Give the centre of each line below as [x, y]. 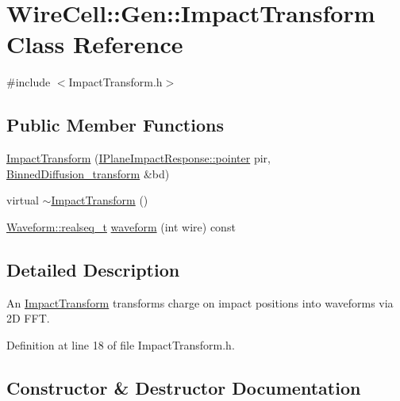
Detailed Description [93, 269]
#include [29, 82]
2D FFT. [28, 318]
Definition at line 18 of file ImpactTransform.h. [121, 344]
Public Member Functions [115, 125]
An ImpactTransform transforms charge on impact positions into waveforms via [200, 302]
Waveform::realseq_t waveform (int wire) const [121, 226]
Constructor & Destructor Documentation [184, 387]
